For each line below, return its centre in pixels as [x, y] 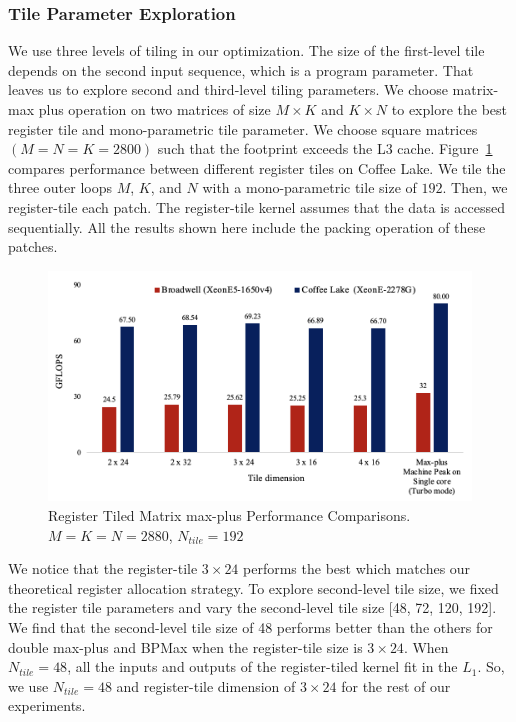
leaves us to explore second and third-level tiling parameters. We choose [228, 89]
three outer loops [60, 187]
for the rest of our [396, 685]
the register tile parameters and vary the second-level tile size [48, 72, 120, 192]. [252, 607]
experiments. [47, 705]
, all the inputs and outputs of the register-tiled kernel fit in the [262, 666]
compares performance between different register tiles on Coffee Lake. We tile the [257, 167]
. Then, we [475, 187]
